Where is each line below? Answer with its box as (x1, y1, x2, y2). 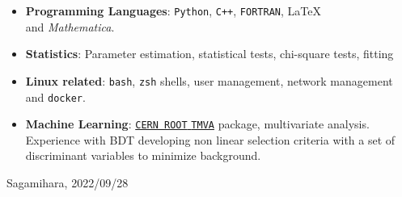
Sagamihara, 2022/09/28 (6, 174, 129, 191)
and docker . (25, 88, 86, 105)
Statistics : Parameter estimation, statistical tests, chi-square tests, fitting (25, 45, 394, 62)
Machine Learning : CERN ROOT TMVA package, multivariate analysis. (25, 115, 370, 132)
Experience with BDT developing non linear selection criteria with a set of (25, 131, 396, 148)
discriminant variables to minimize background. (25, 147, 261, 164)
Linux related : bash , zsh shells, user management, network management (25, 72, 393, 89)
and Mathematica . (25, 18, 115, 35)
